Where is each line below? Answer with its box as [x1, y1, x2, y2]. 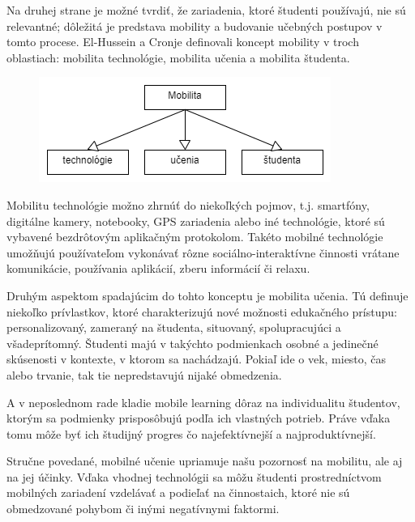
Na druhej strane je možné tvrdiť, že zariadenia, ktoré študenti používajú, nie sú [6, 2, 406, 18]
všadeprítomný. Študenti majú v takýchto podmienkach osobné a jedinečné [6, 334, 379, 351]
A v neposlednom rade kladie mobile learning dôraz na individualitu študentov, [6, 393, 400, 410]
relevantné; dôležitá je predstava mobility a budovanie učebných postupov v [6, 17, 383, 34]
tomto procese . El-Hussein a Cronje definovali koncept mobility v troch [6, 33, 359, 50]
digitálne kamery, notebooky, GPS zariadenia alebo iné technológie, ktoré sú [6, 212, 385, 229]
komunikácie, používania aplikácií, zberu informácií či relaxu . [6, 260, 310, 277]
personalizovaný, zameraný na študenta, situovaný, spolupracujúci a [6, 319, 341, 336]
